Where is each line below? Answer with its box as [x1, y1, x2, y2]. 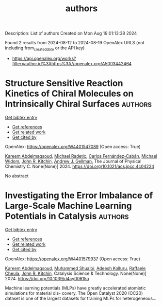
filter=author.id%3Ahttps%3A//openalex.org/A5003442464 [12, 60, 132, 66]
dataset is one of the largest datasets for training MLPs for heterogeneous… [5, 295, 157, 301]
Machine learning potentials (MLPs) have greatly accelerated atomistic [5, 285, 146, 291]
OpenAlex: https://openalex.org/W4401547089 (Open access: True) [5, 144, 141, 149]
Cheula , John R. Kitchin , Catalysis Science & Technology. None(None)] [5, 270, 146, 276]
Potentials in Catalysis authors [5, 211, 129, 222]
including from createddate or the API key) [5, 45, 85, 52]
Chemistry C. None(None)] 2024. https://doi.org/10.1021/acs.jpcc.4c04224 [5, 163, 154, 169]
